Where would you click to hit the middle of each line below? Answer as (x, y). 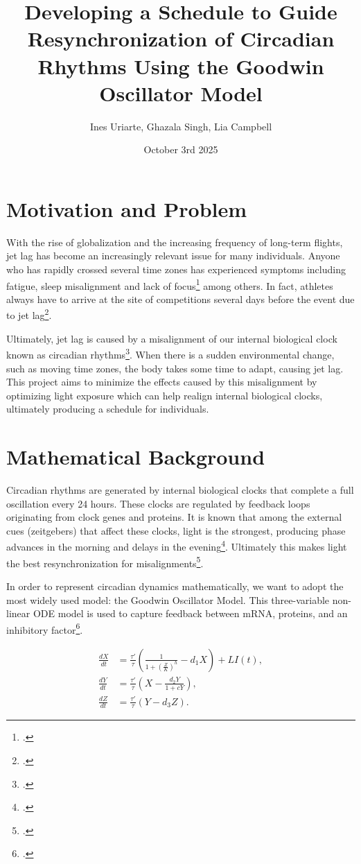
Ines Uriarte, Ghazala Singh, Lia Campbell (181, 126)
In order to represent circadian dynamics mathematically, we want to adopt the (175, 586)
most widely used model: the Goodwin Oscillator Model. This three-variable (168, 599)
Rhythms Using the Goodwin (181, 66)
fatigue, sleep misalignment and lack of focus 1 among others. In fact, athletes (170, 284)
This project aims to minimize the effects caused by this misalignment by (162, 382)
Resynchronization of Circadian (181, 38)
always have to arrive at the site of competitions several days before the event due (180, 299)
